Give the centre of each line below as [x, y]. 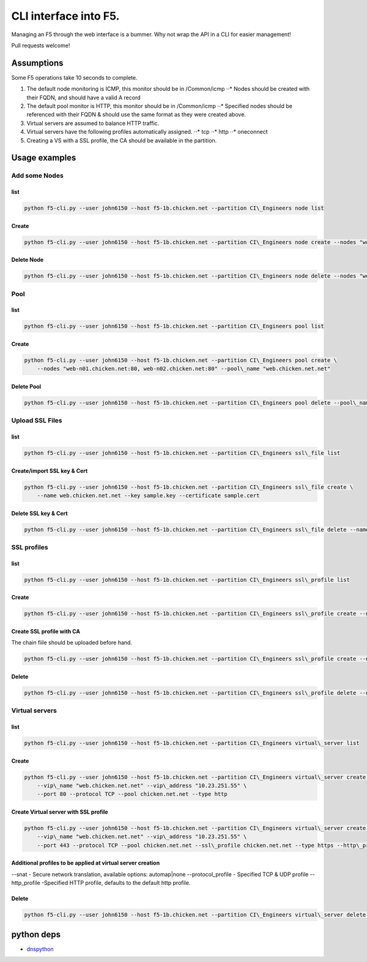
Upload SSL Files [37, 421]
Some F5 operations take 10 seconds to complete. [74, 77]
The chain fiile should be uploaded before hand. [72, 643]
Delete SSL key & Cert [39, 513]
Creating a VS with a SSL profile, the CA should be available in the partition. [122, 140]
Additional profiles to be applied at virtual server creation [86, 863]
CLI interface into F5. [65, 16]
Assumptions [37, 63]
